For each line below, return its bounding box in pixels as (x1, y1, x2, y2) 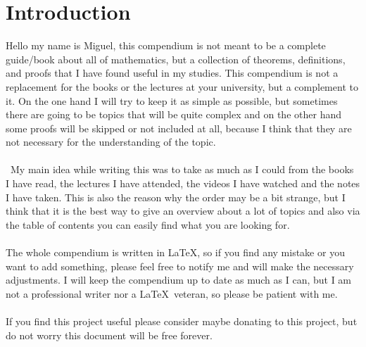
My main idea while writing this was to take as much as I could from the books (10, 162, 354, 177)
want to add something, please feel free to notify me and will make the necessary (6, 258, 354, 273)
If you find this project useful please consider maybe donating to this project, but (6, 314, 358, 328)
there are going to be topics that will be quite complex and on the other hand (6, 107, 341, 122)
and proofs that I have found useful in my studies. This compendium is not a (6, 65, 339, 80)
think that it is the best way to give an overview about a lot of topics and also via (6, 203, 360, 218)
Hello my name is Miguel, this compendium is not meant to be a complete (6, 38, 326, 53)
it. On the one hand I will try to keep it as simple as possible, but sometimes (6, 93, 338, 108)
